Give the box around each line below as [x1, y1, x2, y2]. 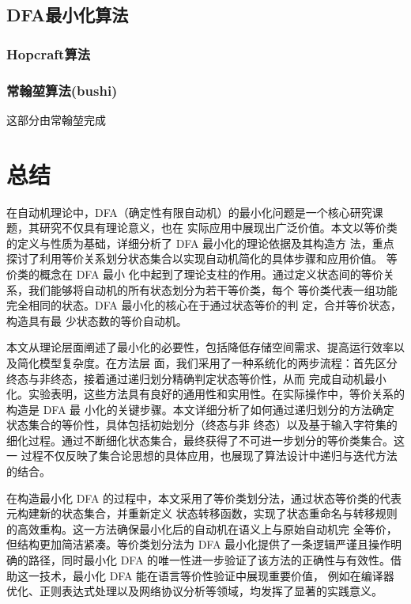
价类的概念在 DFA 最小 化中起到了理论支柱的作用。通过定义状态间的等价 [6, 265, 383, 282]
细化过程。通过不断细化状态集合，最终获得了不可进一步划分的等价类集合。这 [6, 431, 405, 448]
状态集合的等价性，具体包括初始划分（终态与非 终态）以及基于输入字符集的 [6, 416, 398, 433]
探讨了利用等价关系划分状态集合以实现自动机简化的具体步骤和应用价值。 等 [6, 250, 398, 267]
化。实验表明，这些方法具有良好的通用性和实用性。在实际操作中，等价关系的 [6, 386, 405, 402]
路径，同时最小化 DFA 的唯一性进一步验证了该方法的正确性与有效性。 [28, 552, 391, 568]
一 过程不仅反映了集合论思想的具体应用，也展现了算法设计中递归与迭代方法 [6, 447, 398, 464]
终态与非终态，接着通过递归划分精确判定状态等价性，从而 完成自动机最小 [6, 370, 386, 386]
